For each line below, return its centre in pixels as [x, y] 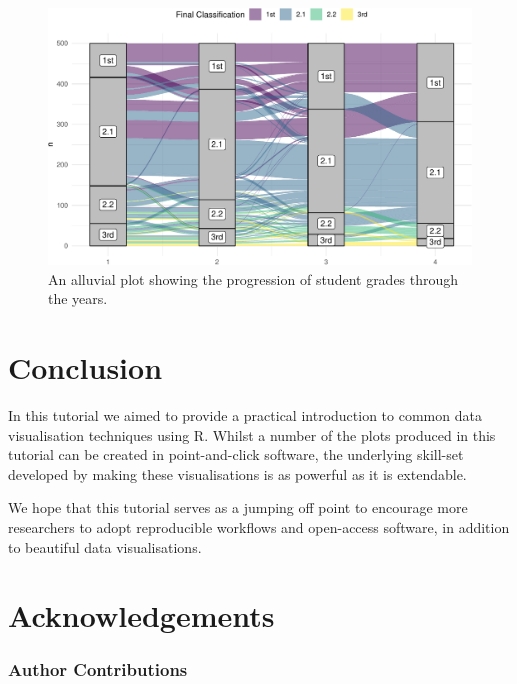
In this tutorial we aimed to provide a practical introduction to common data [245, 415]
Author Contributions [98, 669]
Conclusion [85, 367]
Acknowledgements [141, 615]
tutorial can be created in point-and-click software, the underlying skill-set [236, 454]
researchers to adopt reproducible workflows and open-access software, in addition [259, 527]
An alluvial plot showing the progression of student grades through [253, 278]
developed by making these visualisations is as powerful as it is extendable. [237, 473]
